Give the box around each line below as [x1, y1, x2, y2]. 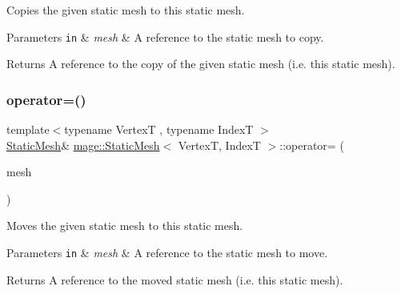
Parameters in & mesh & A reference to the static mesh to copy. [6, 28, 324, 45]
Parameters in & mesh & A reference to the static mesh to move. [6, 244, 328, 261]
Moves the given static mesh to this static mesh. [6, 217, 243, 234]
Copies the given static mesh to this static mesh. [6, 2, 245, 18]
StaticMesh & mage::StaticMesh [6, 136, 160, 153]
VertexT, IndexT [178, 136, 261, 153]
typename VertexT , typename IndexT [64, 121, 254, 138]
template [6, 121, 50, 138]
